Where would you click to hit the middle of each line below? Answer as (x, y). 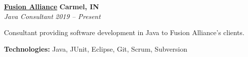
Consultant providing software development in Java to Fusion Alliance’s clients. (124, 32)
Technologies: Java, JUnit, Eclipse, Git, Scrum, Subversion (96, 48)
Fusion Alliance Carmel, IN (52, 6)
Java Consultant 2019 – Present (52, 16)
